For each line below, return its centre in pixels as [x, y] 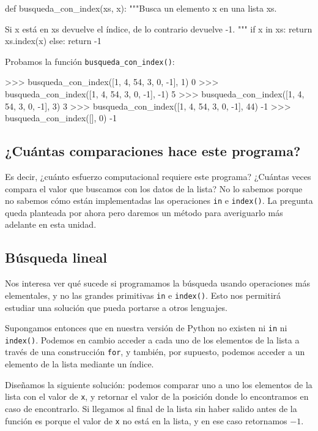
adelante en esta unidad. [51, 224]
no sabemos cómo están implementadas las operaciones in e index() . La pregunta [159, 201]
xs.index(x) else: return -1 [53, 41]
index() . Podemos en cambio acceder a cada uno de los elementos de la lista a [152, 339]
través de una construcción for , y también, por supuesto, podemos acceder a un [155, 352]
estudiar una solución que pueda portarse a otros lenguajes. [116, 307]
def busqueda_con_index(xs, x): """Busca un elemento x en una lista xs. [141, 8]
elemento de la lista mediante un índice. [79, 364]
